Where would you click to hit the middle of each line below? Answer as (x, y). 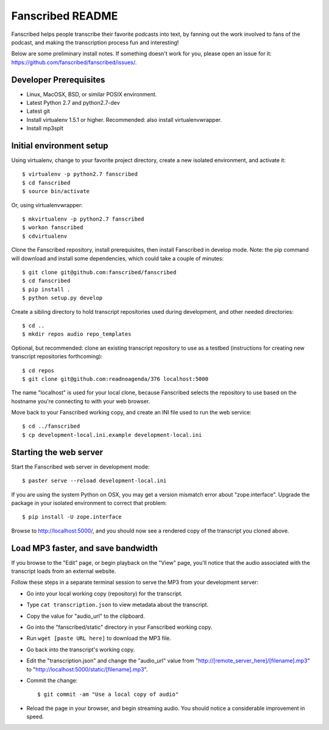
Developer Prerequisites (58, 80)
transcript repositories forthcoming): (57, 356)
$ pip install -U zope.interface (72, 517)
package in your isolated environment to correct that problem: (89, 503)
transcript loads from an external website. (64, 571)
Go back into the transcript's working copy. (81, 650)
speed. (35, 717)
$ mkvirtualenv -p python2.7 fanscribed (83, 219)
